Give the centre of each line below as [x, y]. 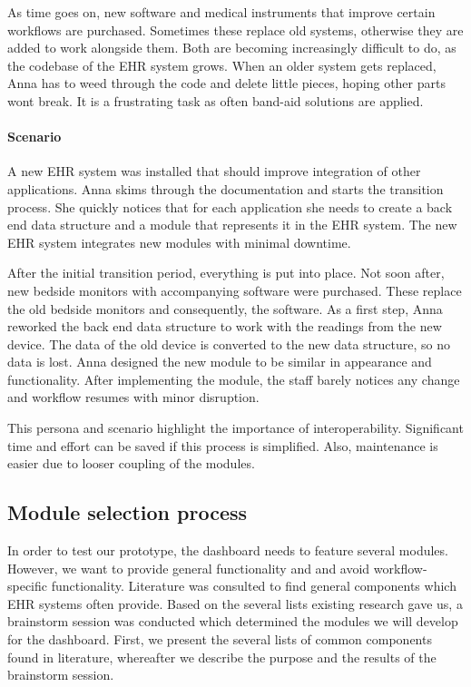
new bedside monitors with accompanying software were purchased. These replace [235, 290]
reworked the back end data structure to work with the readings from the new [225, 326]
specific [28, 586]
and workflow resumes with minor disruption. [133, 397]
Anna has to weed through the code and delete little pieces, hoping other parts [226, 83]
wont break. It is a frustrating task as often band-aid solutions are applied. [216, 100]
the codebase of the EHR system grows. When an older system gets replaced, [222, 65]
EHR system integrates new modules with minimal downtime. [179, 242]
